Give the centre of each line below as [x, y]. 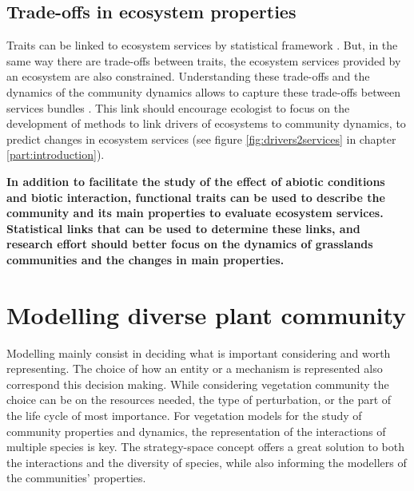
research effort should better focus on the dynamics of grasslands [190, 244]
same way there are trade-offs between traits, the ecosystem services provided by [204, 60]
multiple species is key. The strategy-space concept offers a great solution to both [205, 447]
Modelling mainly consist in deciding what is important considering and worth [199, 352]
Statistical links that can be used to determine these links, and [183, 228]
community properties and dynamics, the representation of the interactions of [196, 431]
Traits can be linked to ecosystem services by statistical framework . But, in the [202, 45]
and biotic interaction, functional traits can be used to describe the [196, 197]
